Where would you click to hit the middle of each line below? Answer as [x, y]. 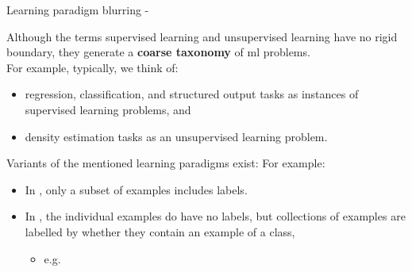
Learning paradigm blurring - [78, 10]
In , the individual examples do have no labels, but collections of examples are [215, 216]
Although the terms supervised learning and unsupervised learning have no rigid [202, 36]
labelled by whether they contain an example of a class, [160, 231]
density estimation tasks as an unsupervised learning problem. [176, 136]
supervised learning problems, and [108, 109]
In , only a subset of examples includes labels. [136, 189]
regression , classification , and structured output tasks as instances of [192, 94]
